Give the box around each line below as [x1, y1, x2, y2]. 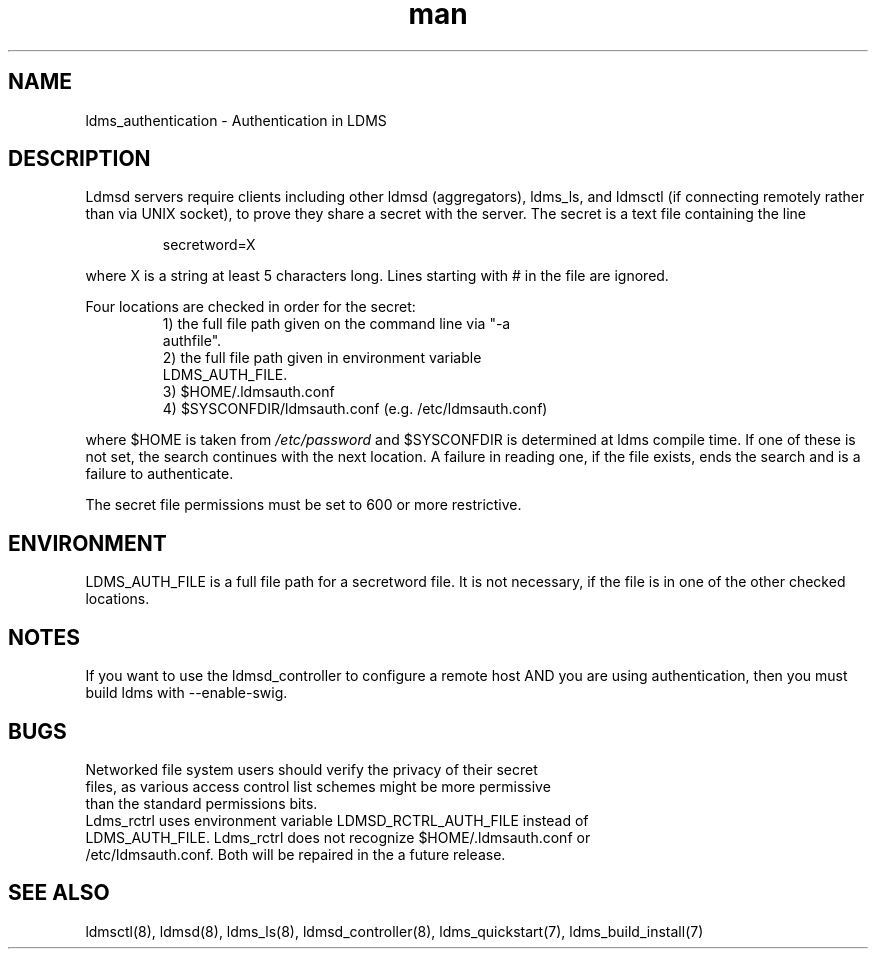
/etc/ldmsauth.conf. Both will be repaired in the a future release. [85, 845, 506, 863]
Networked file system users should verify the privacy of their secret [85, 760, 538, 778]
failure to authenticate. [85, 465, 234, 483]
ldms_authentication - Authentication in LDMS [85, 111, 387, 129]
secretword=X [162, 236, 256, 254]
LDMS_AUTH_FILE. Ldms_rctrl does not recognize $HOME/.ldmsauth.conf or [85, 828, 591, 846]
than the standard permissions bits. [85, 794, 318, 812]
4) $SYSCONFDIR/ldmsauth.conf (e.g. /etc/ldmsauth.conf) [162, 400, 548, 418]
